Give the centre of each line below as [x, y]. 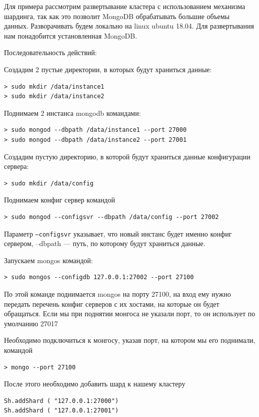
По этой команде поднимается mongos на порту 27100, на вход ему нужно [117, 293]
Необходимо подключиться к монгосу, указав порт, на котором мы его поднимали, [130, 340]
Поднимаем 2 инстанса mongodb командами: [72, 113]
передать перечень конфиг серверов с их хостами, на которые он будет [112, 303]
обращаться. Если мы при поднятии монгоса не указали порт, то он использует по [130, 314]
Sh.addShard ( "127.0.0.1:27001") [61, 411]
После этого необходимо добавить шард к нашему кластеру [95, 384]
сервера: [16, 166]
